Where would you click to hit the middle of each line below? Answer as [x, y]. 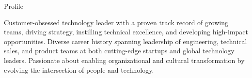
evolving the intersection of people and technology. [79, 70]
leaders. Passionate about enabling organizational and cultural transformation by [124, 60]
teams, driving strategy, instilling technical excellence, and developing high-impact [126, 32]
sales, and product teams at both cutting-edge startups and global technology [119, 51]
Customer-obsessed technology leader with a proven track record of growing [116, 22]
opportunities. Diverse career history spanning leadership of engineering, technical [126, 41]
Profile [14, 6]
